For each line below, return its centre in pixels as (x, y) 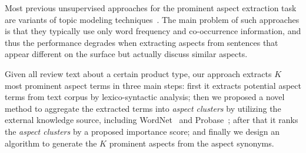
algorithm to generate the (51, 143)
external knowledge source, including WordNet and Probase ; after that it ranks (152, 120)
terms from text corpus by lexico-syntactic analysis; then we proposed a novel (145, 97)
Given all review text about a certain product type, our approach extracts (138, 73)
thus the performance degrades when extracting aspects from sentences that (142, 42)
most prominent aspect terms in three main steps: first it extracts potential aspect (153, 85)
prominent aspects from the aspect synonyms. (192, 143)
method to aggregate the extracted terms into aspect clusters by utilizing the (143, 108)
